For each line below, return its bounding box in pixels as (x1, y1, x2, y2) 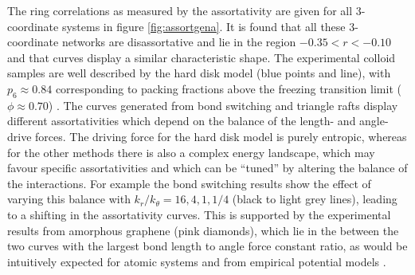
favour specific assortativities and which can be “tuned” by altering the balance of (7, 159, 408, 176)
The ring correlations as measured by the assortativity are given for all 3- (7, 2, 366, 18)
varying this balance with (7, 191, 131, 207)
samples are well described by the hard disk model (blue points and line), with (7, 65, 391, 81)
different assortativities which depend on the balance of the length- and (7, 112, 356, 129)
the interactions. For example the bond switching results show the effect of (7, 175, 371, 191)
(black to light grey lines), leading (232, 191, 397, 207)
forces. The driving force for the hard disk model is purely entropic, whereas (35, 128, 407, 144)
